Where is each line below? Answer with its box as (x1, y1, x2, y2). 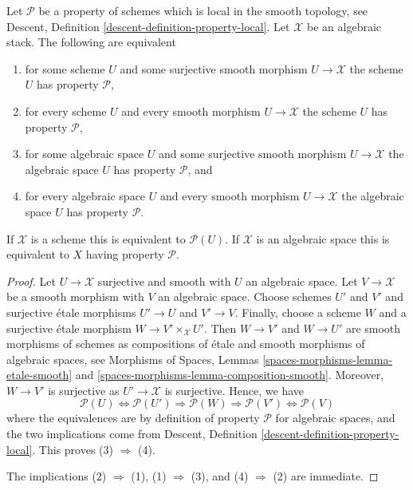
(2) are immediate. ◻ (273, 468, 379, 484)
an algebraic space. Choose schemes (158, 288, 332, 305)
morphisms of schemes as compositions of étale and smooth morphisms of (6, 335, 365, 352)
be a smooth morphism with (6, 288, 144, 305)
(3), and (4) (191, 468, 249, 484)
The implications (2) (6, 468, 107, 484)
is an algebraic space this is (256, 230, 390, 247)
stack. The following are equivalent (6, 34, 176, 50)
